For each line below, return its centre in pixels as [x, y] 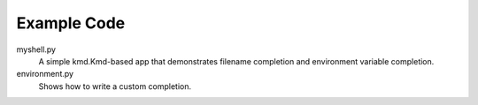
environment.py [45, 74]
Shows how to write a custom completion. [115, 86]
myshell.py [36, 49]
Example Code [71, 23]
